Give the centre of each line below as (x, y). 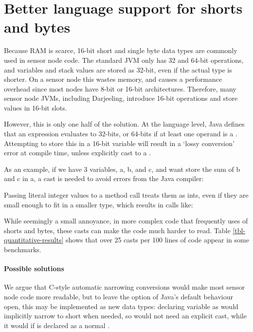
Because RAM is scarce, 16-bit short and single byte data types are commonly (121, 50)
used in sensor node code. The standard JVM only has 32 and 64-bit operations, (124, 60)
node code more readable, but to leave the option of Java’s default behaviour (118, 296)
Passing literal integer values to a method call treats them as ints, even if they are (126, 195)
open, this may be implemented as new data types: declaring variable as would (121, 306)
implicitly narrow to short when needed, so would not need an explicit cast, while (125, 316)
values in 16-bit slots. (36, 107)
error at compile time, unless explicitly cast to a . (78, 153)
